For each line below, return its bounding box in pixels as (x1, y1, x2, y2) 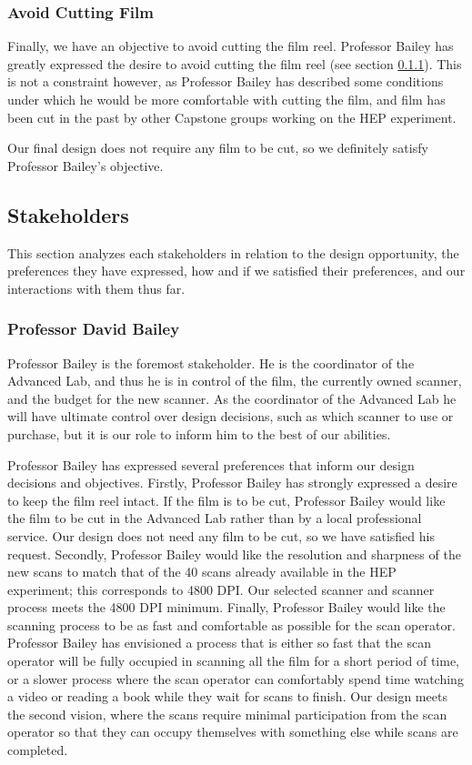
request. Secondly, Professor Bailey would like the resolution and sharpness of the (7, 544, 461, 563)
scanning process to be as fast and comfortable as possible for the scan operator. (7, 615, 456, 634)
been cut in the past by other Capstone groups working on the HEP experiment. (7, 107, 457, 126)
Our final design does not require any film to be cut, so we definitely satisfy (7, 138, 428, 157)
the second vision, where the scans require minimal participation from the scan (7, 704, 447, 723)
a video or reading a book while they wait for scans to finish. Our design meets (7, 687, 447, 706)
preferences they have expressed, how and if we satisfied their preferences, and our (7, 261, 466, 280)
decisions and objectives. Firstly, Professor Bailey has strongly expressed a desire (7, 473, 457, 492)
